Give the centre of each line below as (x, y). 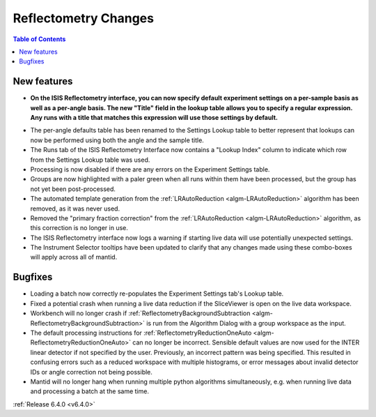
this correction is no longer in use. (79, 228)
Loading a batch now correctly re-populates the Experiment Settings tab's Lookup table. (157, 294)
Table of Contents (39, 39)
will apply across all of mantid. (74, 257)
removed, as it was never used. (75, 208)
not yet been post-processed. (73, 189)
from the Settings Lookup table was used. (90, 160)
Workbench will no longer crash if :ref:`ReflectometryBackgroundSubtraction (140, 313)
